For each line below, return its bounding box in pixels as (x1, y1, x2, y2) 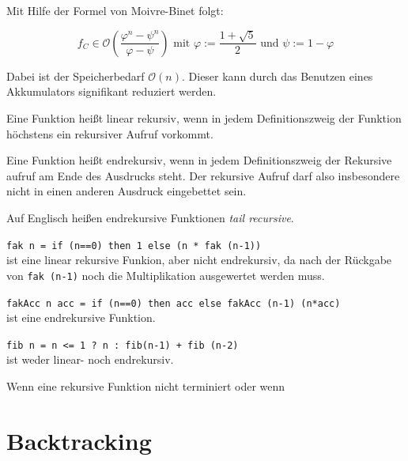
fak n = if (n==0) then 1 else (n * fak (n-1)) (6, 240, 262, 251)
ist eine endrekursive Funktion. (6, 309, 156, 326)
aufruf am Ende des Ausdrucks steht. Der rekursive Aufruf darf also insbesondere (6, 167, 400, 183)
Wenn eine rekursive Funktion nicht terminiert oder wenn (6, 378, 285, 394)
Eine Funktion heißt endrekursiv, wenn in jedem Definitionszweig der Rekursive (6, 152, 392, 168)
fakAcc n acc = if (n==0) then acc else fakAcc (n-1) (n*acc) (6, 297, 341, 309)
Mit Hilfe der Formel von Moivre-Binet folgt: (6, 2, 224, 18)
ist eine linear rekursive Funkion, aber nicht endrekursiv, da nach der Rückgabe (6, 251, 392, 268)
